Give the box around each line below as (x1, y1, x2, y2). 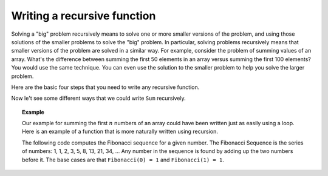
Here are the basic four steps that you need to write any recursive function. (11, 83, 200, 91)
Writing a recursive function (11, 9, 156, 22)
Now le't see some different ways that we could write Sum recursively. (11, 94, 186, 102)
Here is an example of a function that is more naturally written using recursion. (22, 128, 219, 135)
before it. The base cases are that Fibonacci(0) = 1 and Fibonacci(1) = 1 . (22, 156, 224, 163)
